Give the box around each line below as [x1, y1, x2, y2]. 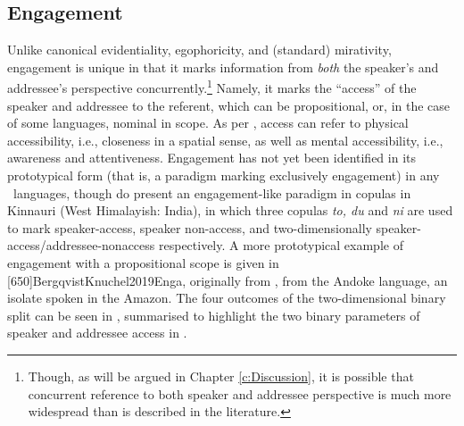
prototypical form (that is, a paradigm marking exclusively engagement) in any [7, 166, 440, 185]
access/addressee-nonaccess [7, 236, 155, 255]
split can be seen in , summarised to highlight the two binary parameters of [7, 305, 420, 324]
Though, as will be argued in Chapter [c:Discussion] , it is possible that [28, 366, 414, 385]
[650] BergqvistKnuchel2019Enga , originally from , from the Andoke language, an [7, 271, 448, 289]
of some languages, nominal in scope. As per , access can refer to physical [7, 113, 409, 132]
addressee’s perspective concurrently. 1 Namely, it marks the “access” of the [7, 76, 417, 97]
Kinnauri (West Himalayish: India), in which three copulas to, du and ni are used [7, 201, 453, 220]
